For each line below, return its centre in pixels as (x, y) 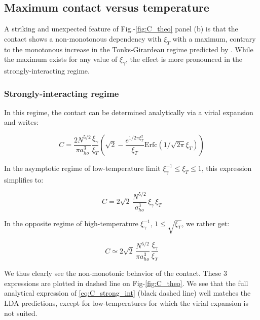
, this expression (227, 168)
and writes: (21, 122)
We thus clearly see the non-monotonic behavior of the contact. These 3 (116, 273)
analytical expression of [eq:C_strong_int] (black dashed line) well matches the (127, 293)
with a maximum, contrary (214, 38)
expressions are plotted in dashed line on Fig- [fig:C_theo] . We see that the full (126, 283)
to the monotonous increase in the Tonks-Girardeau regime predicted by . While (129, 49)
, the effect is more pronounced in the (184, 59)
